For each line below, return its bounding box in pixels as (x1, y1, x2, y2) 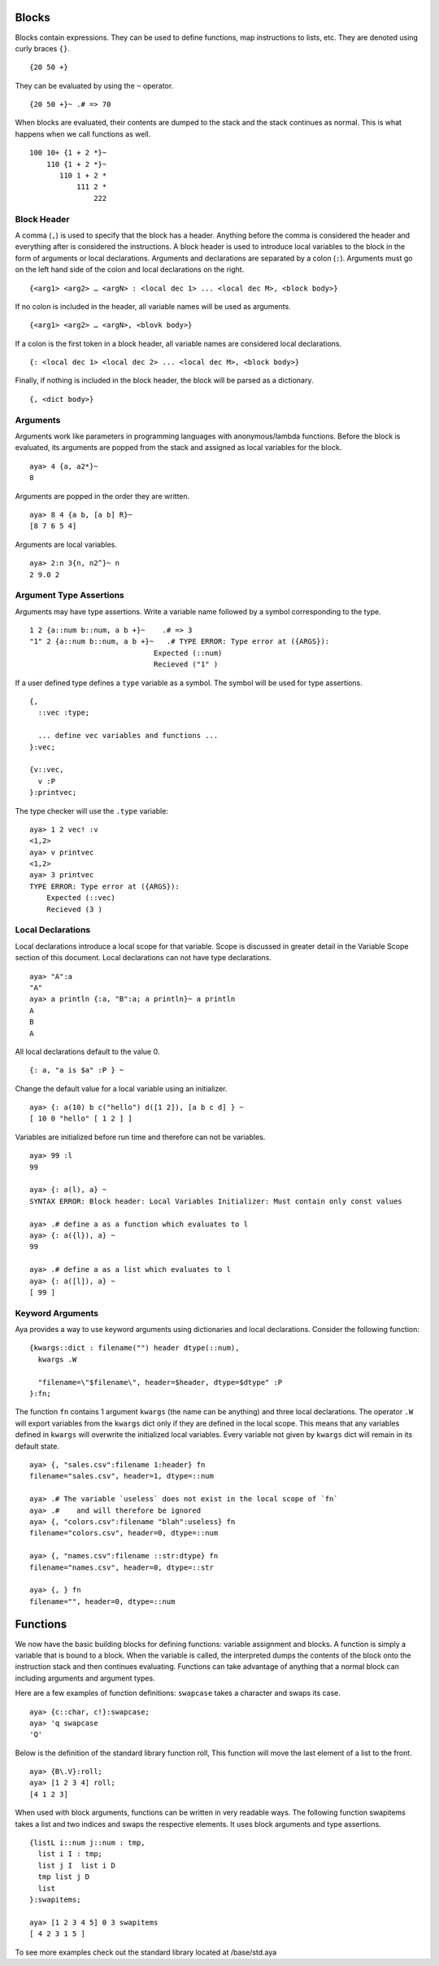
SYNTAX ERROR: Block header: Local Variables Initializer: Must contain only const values (29, 1196, 402, 1206)
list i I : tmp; (37, 1850, 103, 1859)
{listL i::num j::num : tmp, (29, 1838, 146, 1847)
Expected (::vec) (46, 893, 115, 902)
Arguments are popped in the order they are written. (15, 491, 190, 500)
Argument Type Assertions (15, 590, 125, 601)
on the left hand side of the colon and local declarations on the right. (15, 264, 245, 274)
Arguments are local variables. (15, 540, 118, 549)
